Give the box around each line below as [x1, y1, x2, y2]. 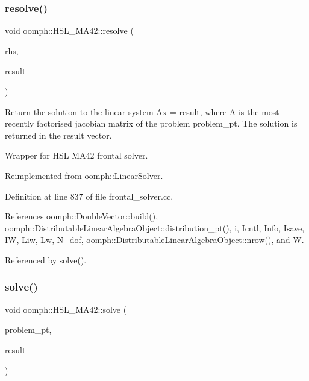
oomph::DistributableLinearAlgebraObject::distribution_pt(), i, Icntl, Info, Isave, [5, 221, 305, 234]
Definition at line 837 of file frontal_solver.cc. [5, 189, 173, 202]
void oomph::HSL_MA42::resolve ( [5, 24, 134, 37]
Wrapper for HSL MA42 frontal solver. [5, 149, 148, 162]
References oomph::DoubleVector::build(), [5, 210, 158, 222]
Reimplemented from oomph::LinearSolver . [5, 169, 163, 181]
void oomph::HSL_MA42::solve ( [5, 303, 127, 315]
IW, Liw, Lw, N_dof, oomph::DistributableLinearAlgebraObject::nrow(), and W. [5, 233, 304, 246]
